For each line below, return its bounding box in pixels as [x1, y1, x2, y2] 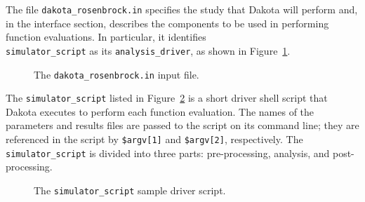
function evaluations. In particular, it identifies [6, 29, 206, 44]
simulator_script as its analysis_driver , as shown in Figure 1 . [6, 43, 291, 58]
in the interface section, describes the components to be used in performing [6, 15, 329, 30]
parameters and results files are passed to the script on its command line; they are [6, 118, 359, 133]
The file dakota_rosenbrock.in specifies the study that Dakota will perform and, [6, 2, 358, 16]
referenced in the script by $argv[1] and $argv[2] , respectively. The [6, 132, 303, 146]
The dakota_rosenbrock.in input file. [34, 67, 199, 81]
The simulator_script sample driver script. [34, 182, 226, 197]
